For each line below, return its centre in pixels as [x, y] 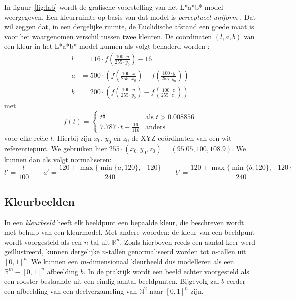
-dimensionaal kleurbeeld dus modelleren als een [160, 261]
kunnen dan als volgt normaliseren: [58, 159]
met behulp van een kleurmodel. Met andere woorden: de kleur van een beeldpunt [130, 232]
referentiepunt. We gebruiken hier [56, 148]
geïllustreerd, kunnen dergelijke [52, 252]
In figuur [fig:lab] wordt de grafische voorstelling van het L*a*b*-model [114, 7]
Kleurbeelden [39, 201]
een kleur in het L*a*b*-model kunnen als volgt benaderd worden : [107, 46]
